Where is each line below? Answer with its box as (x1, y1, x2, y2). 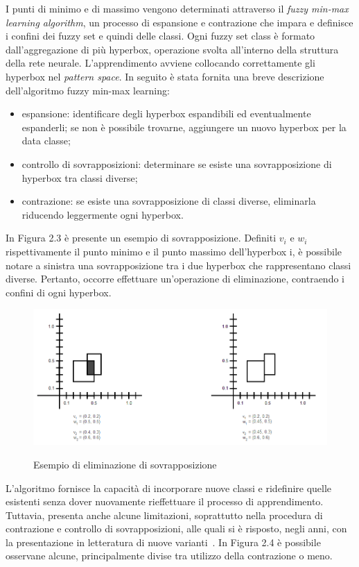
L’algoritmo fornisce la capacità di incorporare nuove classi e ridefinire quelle (6, 480, 332, 495)
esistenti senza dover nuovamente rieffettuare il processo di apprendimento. (6, 494, 324, 509)
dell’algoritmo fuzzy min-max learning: (6, 83, 170, 97)
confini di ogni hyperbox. (6, 285, 112, 299)
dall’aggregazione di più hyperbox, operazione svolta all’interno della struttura (6, 42, 339, 56)
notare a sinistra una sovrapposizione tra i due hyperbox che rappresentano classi (6, 257, 351, 272)
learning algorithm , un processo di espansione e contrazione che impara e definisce (6, 15, 353, 29)
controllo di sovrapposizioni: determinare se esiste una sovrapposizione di (21, 156, 332, 171)
